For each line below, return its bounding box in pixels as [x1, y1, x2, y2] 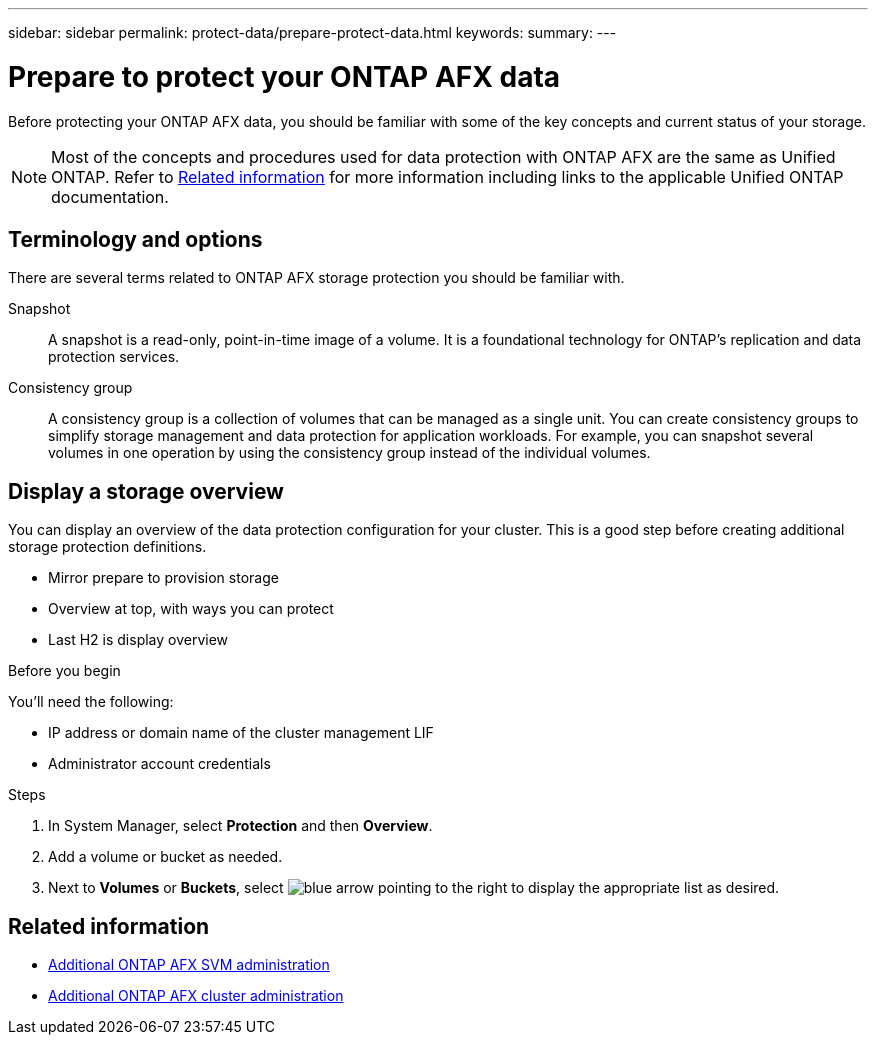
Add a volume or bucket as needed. [48, 848, 283, 866]
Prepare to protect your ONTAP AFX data [8, 59, 561, 94]
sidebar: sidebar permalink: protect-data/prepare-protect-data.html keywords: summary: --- [8, 24, 617, 41]
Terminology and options [8, 226, 263, 252]
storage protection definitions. [8, 538, 207, 556]
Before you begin [8, 662, 121, 680]
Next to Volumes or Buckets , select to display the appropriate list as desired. [48, 879, 780, 897]
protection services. [48, 348, 180, 366]
